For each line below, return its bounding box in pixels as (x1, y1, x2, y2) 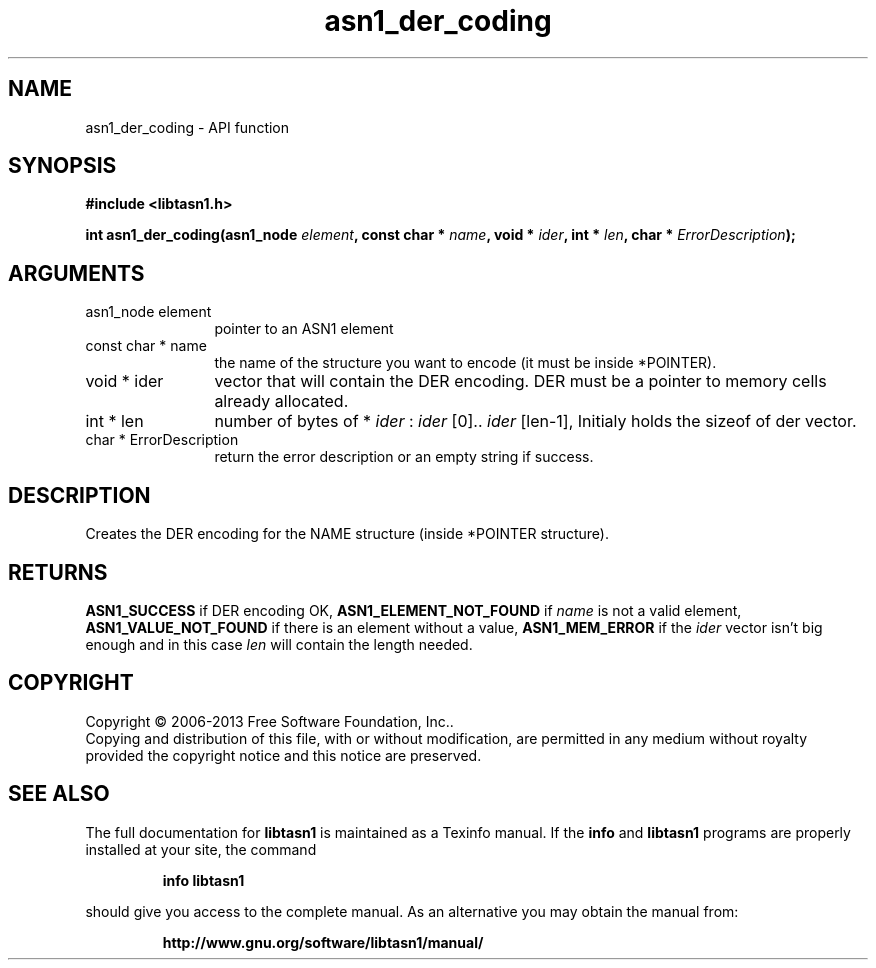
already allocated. (214, 391, 349, 412)
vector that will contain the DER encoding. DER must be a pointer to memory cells (214, 371, 827, 392)
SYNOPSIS (8, 153, 117, 179)
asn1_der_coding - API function (85, 118, 290, 136)
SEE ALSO (8, 781, 110, 807)
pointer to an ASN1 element (214, 320, 394, 338)
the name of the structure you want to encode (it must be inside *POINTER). (214, 354, 717, 372)
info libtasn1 (162, 871, 245, 889)
